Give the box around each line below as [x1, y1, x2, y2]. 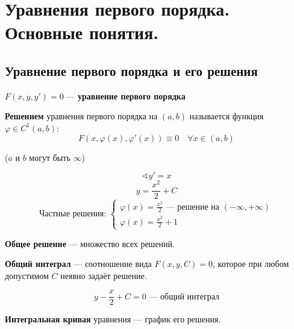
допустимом [5, 269, 49, 281]
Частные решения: [39, 209, 107, 218]
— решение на [166, 202, 220, 211]
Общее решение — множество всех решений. [5, 237, 175, 249]
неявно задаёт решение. [60, 269, 147, 281]
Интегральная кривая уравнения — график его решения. [5, 313, 221, 325]
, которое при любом [213, 257, 289, 270]
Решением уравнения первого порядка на [5, 110, 158, 122]
